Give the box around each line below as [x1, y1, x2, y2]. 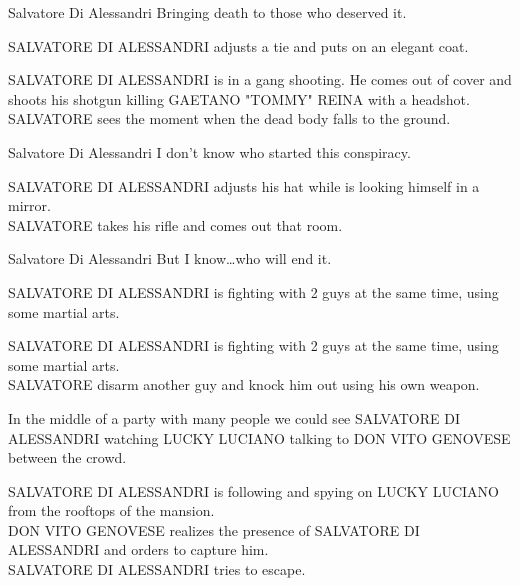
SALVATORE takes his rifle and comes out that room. [8, 214, 343, 235]
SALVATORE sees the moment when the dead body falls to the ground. [8, 108, 451, 129]
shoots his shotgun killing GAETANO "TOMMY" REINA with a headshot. [8, 88, 470, 109]
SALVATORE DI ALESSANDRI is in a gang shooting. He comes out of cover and [8, 69, 512, 90]
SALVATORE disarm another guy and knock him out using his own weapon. [8, 374, 480, 395]
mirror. [8, 195, 51, 216]
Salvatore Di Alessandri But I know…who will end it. [8, 248, 332, 269]
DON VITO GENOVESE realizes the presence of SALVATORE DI [8, 519, 420, 540]
